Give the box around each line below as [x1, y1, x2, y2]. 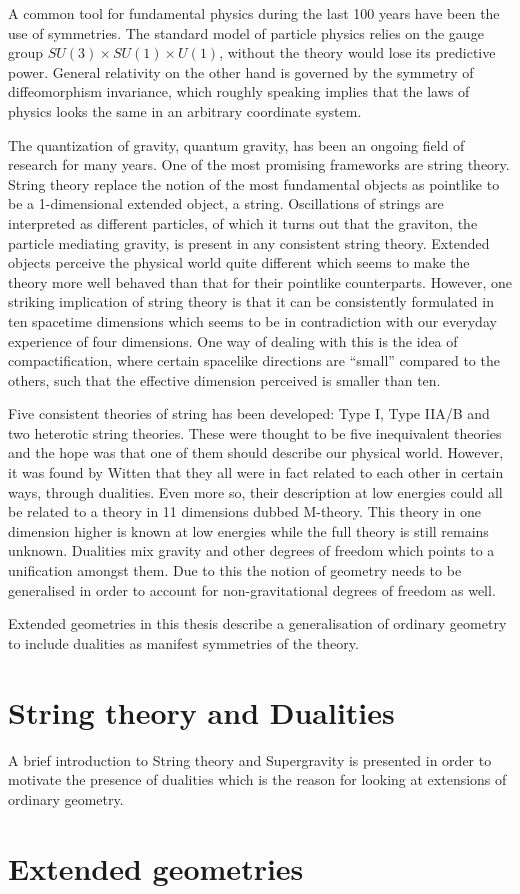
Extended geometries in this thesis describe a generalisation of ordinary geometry [8, 613, 507, 634]
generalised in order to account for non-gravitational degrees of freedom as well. [8, 579, 496, 600]
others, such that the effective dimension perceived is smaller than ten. [8, 369, 441, 390]
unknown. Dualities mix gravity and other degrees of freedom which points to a [8, 540, 495, 561]
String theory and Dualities [8, 691, 395, 732]
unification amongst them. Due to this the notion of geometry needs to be [8, 560, 462, 581]
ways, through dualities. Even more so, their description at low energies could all [8, 481, 503, 502]
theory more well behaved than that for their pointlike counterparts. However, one [8, 271, 512, 292]
